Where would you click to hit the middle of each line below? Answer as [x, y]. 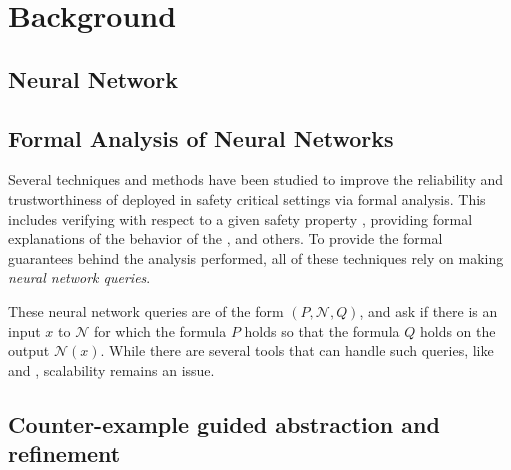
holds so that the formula [322, 330]
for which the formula [160, 330]
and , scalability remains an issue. [111, 369]
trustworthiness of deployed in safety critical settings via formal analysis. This [247, 198]
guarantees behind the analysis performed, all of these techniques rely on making [256, 257]
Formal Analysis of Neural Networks [201, 137]
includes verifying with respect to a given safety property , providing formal [240, 218]
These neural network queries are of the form [146, 310]
